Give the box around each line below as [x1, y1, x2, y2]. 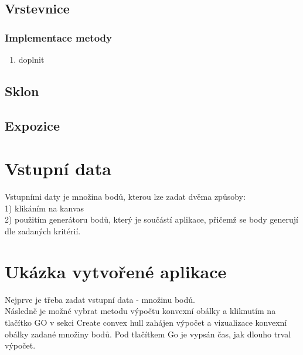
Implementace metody [5, 30, 112, 45]
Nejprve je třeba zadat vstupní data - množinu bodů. [5, 293, 195, 305]
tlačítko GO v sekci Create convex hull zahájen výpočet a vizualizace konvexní [5, 316, 287, 328]
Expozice [5, 116, 60, 134]
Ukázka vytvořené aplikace [5, 259, 227, 283]
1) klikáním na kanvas [5, 202, 84, 214]
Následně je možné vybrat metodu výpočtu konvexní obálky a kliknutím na [5, 305, 276, 317]
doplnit [18, 53, 45, 65]
